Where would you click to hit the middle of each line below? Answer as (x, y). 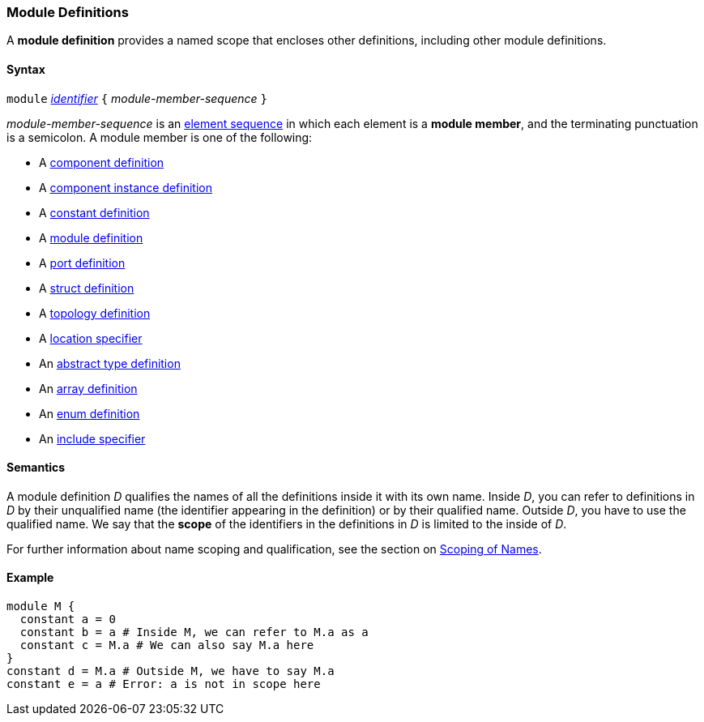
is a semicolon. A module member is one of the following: (160, 137)
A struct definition (87, 288)
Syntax (26, 69)
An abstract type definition (110, 363)
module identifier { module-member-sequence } (137, 98)
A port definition (82, 263)
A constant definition (94, 212)
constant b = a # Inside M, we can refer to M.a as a (194, 632)
